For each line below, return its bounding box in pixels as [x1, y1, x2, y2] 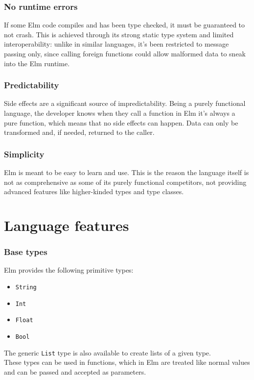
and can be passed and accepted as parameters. [4, 366, 146, 377]
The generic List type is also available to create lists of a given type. [4, 347, 211, 357]
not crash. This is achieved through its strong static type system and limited [4, 29, 234, 39]
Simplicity [4, 148, 45, 160]
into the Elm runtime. [4, 58, 70, 68]
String [15, 283, 37, 291]
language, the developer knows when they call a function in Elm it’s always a [4, 108, 235, 118]
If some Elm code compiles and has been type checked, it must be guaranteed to [4, 20, 245, 30]
